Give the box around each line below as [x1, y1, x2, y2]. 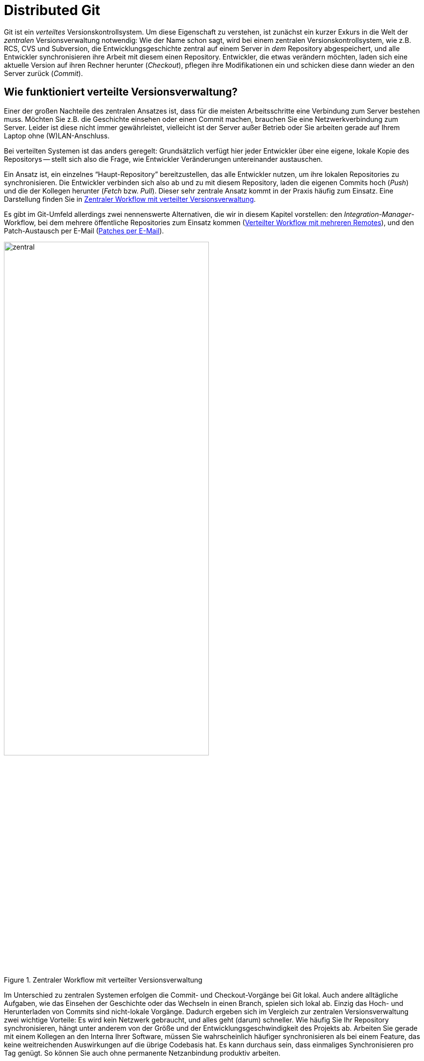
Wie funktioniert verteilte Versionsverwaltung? [4, 86, 238, 98]
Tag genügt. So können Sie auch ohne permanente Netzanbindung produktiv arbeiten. [4, 1048, 281, 1057]
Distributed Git [4, 2, 100, 19]
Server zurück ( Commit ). [4, 69, 83, 77]
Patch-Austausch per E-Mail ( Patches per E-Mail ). [4, 226, 164, 235]
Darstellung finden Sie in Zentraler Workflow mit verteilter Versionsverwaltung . [4, 194, 256, 203]
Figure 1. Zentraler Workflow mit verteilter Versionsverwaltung [4, 975, 203, 984]
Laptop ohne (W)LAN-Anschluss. [4, 131, 110, 140]
